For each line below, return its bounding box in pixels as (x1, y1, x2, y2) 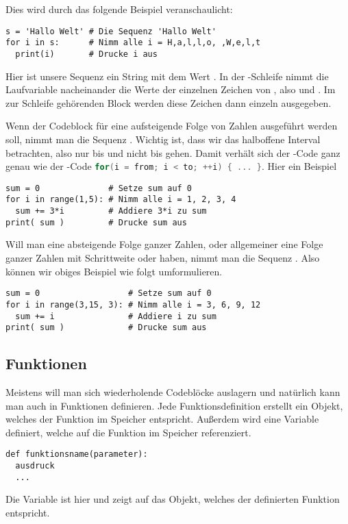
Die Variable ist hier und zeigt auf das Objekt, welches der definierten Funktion (5, 492, 340, 506)
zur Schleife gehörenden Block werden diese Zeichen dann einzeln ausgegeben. (5, 95, 332, 110)
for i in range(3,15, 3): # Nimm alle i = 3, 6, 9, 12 (5, 299, 261, 310)
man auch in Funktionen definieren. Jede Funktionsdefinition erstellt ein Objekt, (5, 398, 343, 412)
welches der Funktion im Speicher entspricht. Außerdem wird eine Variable (5, 412, 319, 426)
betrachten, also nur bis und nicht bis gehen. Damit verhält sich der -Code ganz (5, 145, 340, 160)
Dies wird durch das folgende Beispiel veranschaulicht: (5, 2, 233, 16)
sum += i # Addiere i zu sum (15, 311, 216, 321)
